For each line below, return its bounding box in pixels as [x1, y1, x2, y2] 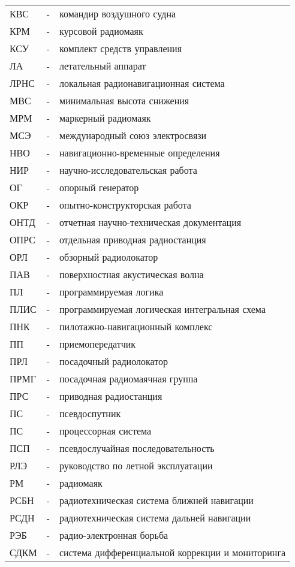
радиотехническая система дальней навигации [59, 511, 251, 524]
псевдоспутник [59, 406, 121, 420]
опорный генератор [59, 180, 139, 194]
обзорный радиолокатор [59, 250, 158, 264]
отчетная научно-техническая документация [59, 215, 242, 229]
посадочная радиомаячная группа [59, 372, 198, 385]
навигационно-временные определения [59, 146, 220, 159]
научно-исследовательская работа [59, 163, 197, 177]
